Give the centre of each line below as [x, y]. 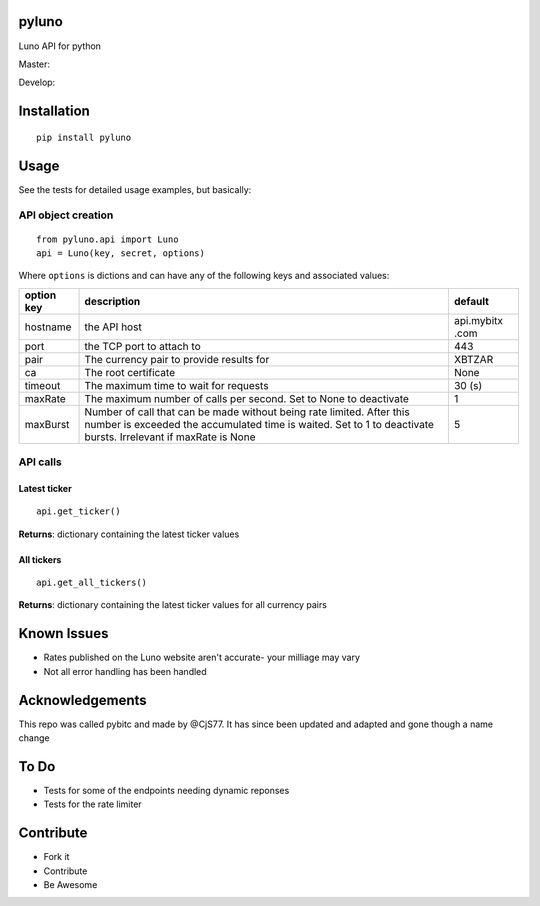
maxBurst [47, 424]
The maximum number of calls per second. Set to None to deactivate [247, 398]
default [471, 301]
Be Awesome [70, 885]
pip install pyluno [84, 137]
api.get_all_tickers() [92, 583]
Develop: [37, 82]
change [34, 738]
